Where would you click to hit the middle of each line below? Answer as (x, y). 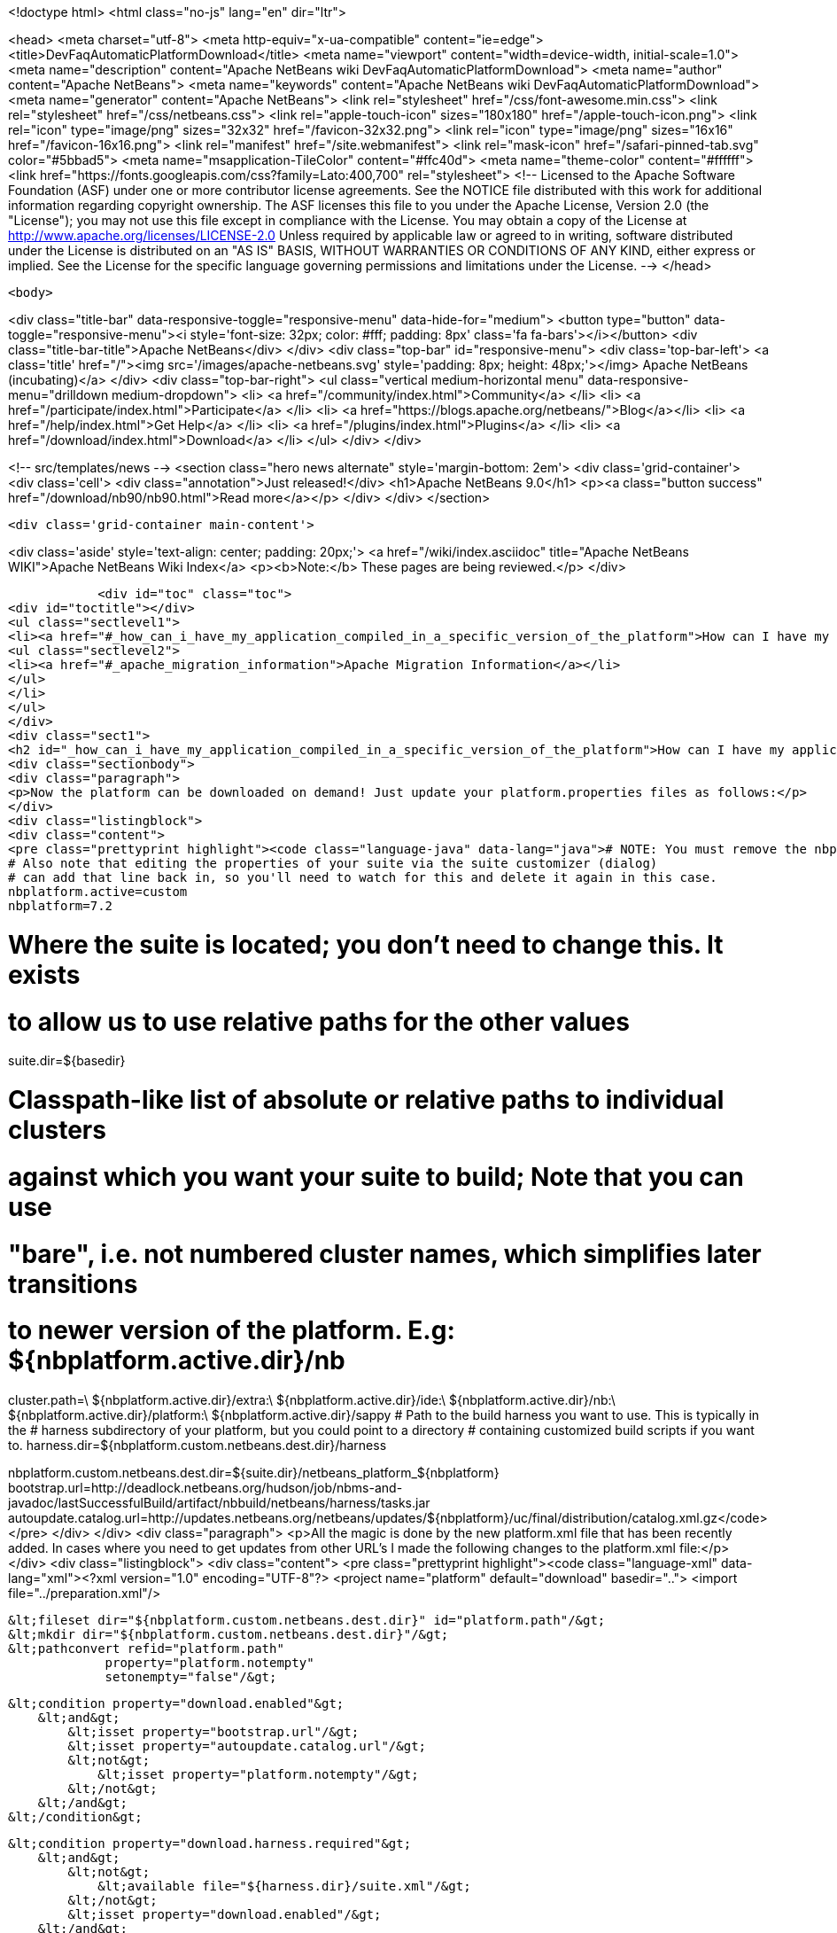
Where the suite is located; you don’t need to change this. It (366, 944)
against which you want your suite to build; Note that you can (376, 1177)
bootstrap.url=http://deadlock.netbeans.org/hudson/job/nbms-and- (205, 1488)
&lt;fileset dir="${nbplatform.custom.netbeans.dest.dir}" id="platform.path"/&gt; (307, 1620)
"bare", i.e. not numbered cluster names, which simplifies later (385, 1254)
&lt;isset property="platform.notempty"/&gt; (258, 1774)
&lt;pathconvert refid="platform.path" (146, 1649)
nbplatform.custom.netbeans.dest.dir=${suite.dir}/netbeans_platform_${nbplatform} (254, 1473)
